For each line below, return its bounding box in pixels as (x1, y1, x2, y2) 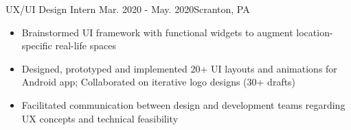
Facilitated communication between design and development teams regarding (21, 97, 346, 112)
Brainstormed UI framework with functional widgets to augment (21, 25, 293, 39)
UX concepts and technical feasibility (21, 111, 179, 125)
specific (21, 38, 52, 53)
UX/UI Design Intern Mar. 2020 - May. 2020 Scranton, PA (5, 2, 250, 16)
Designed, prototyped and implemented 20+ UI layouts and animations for (21, 61, 337, 75)
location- (296, 25, 333, 39)
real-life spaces (55, 38, 116, 53)
